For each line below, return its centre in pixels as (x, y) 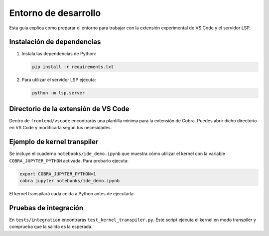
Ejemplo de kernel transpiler (54, 142)
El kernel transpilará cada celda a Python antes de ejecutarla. (72, 193)
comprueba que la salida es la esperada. (51, 227)
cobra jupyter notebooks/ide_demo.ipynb (69, 181)
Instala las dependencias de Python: (59, 54)
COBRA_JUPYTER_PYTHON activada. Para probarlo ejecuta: (69, 160)
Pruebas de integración (46, 208)
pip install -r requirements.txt (73, 67)
